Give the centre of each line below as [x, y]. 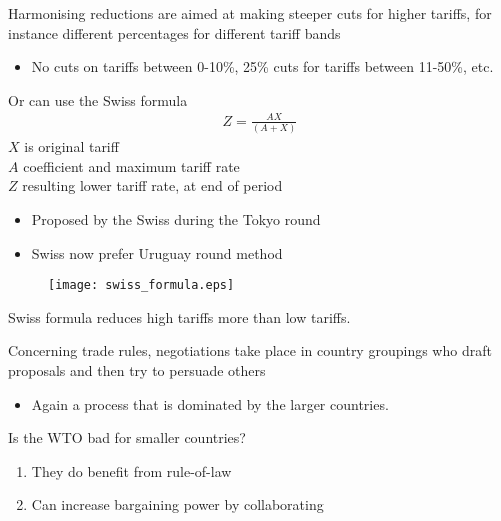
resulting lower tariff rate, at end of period [152, 185]
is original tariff [71, 146]
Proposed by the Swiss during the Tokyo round [176, 219]
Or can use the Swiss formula [98, 99]
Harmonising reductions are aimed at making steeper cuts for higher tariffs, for [250, 13]
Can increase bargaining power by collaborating [177, 504]
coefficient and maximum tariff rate [131, 165]
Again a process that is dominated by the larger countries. [210, 403]
